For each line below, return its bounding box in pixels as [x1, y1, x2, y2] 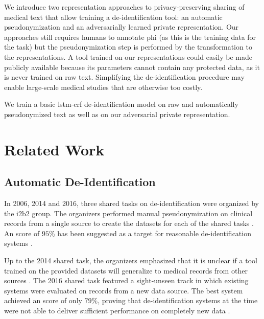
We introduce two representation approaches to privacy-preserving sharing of [4, 2, 245, 12]
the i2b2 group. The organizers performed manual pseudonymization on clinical [4, 208, 253, 218]
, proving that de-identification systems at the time [98, 295, 258, 306]
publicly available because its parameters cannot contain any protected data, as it [4, 61, 260, 72]
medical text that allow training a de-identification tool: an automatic [4, 11, 223, 22]
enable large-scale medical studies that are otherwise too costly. [4, 81, 203, 92]
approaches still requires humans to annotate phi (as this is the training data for [4, 31, 256, 42]
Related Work [4, 139, 105, 159]
